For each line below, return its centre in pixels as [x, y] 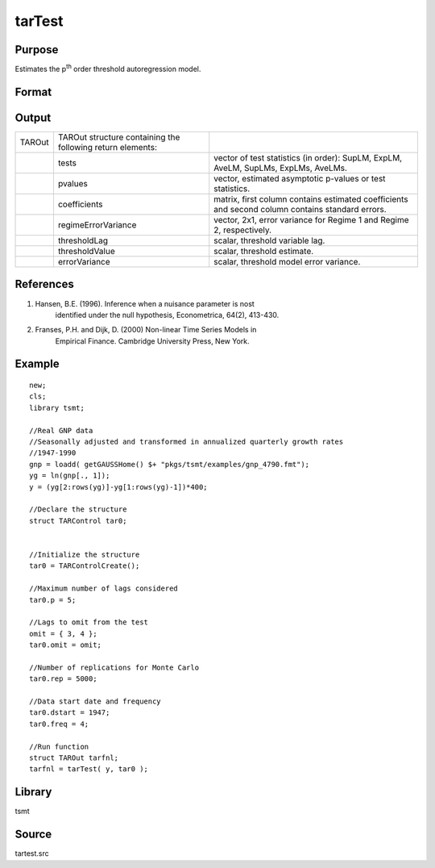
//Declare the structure [78, 509]
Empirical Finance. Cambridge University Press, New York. [152, 341]
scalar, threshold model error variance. [287, 261]
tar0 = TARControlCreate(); [85, 566]
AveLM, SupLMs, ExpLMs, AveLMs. [281, 168]
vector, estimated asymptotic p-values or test [300, 178]
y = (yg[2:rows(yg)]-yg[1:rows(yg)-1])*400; [119, 487]
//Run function [59, 747]
